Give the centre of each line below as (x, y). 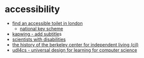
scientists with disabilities (39, 39)
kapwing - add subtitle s (37, 34)
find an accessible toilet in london (47, 23)
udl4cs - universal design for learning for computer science (75, 50)
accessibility (32, 9)
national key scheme (41, 28)
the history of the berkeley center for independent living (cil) (75, 44)
